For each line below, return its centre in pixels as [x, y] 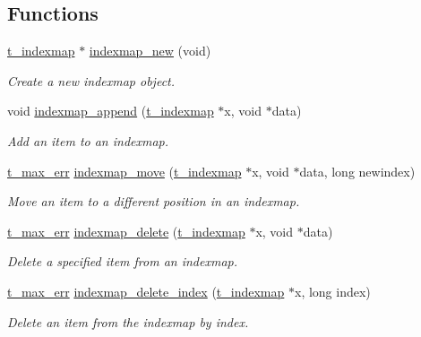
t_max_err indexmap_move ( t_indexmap [125, 171]
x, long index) [332, 291]
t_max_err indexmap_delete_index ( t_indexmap [146, 291]
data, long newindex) [357, 171]
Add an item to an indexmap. [88, 140]
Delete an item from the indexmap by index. [128, 321]
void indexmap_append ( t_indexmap [111, 111]
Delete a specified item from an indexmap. [122, 261]
